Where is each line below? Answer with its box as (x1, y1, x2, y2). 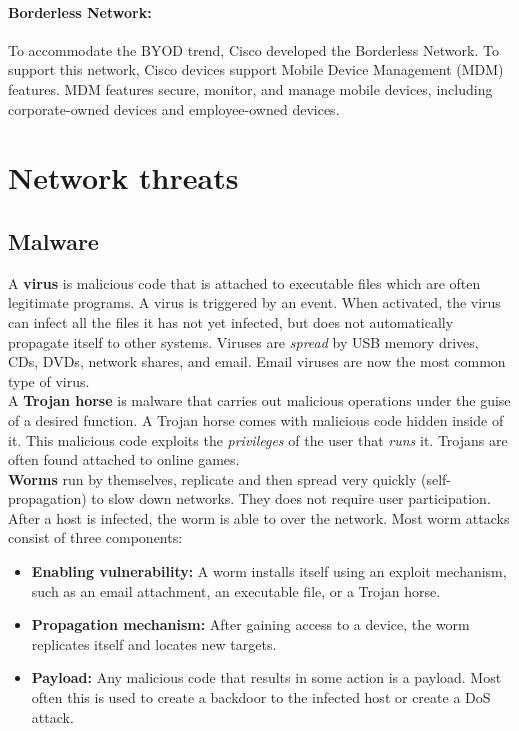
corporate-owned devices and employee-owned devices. (8, 98, 340, 119)
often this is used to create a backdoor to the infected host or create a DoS (31, 687, 491, 708)
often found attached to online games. (8, 449, 240, 470)
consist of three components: (8, 527, 183, 548)
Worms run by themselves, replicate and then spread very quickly (8, 468, 417, 489)
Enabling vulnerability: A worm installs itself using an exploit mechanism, (31, 561, 507, 582)
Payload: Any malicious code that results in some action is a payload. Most (31, 667, 502, 688)
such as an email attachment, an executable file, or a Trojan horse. (31, 580, 441, 601)
